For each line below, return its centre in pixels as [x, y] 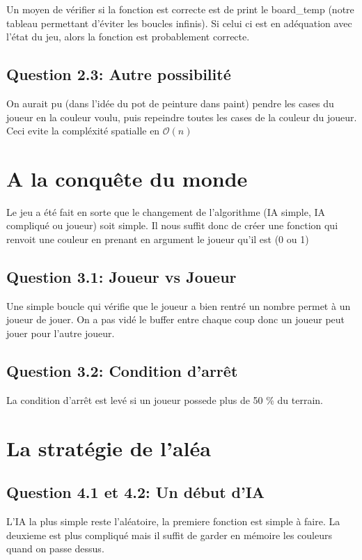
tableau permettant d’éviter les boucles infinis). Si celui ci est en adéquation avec [179, 23]
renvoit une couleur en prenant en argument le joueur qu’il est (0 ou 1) [158, 239]
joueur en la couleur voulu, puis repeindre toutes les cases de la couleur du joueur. [182, 117]
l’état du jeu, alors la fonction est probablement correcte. [128, 37]
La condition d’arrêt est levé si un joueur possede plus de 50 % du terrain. [165, 399]
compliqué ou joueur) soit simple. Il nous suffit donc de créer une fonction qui [172, 225]
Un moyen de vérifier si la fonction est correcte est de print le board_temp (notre [180, 9]
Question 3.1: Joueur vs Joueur [121, 277]
